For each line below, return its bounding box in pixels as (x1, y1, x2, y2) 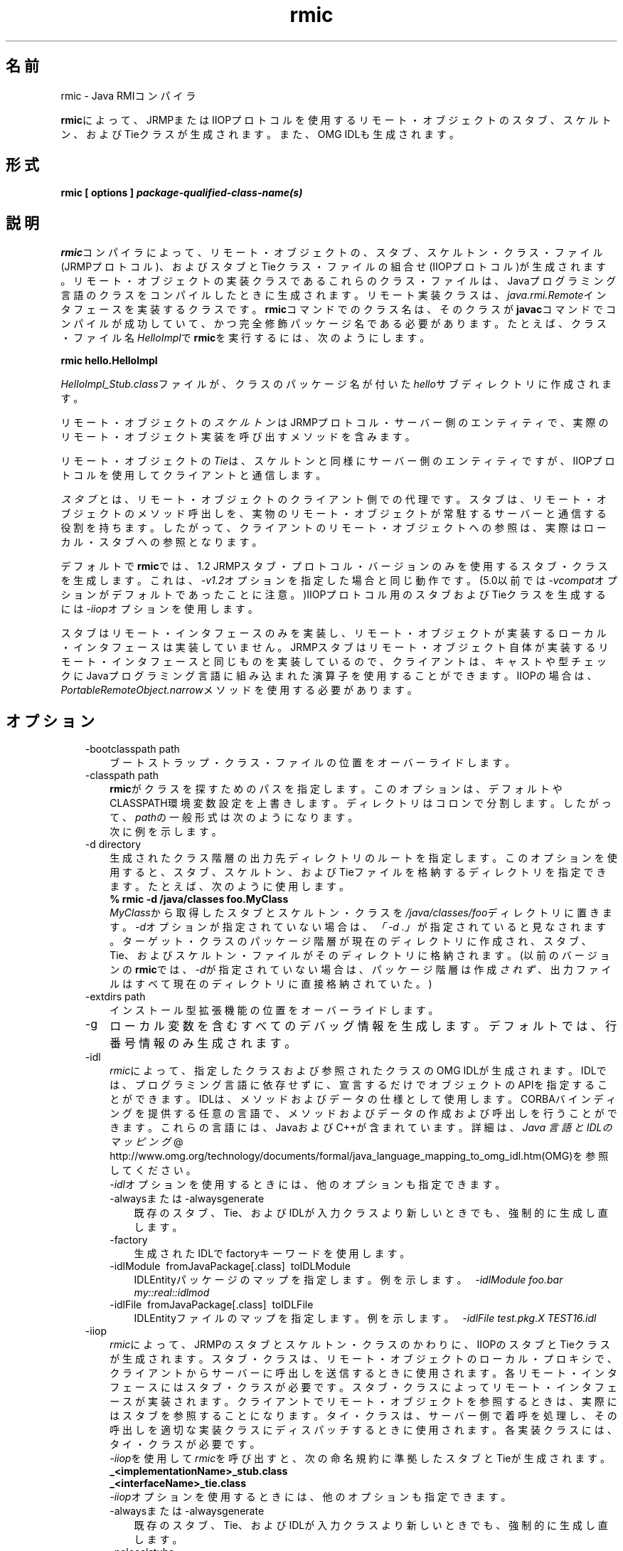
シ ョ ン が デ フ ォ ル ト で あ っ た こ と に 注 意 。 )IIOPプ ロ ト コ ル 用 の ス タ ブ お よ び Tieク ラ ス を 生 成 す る (60, 588, 606, 601)
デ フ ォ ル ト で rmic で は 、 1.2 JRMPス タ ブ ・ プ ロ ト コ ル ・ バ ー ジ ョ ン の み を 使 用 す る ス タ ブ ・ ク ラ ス (60, 560, 608, 573)
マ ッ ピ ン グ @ (110, 1136, 183, 1148)
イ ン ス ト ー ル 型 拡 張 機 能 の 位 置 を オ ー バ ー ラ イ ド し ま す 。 (110, 1004, 439, 1017)
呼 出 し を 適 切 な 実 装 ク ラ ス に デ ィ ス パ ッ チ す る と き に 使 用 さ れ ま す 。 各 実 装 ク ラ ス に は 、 (110, 1424, 617, 1436)
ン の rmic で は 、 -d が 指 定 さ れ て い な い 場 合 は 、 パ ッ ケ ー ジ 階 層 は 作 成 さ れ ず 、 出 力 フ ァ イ (110, 963, 612, 976)
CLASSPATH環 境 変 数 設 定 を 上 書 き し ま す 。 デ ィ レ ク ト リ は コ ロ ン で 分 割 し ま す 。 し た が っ (110, 797, 612, 810)
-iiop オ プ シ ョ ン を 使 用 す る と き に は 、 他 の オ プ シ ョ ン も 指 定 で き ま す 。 (110, 1491, 511, 1503)
